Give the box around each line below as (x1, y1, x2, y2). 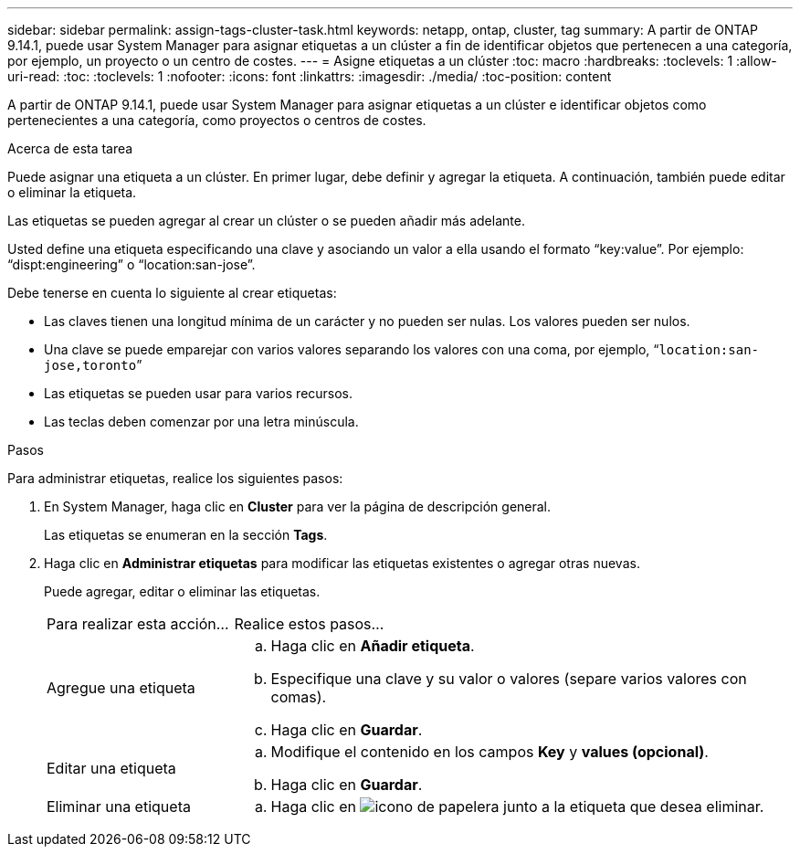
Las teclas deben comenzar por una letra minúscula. (44, 414, 359, 429)
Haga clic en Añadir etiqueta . (270, 637, 475, 655)
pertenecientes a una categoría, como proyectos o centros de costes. (7, 112, 426, 128)
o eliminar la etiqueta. (7, 185, 137, 200)
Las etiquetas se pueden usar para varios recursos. (44, 385, 353, 401)
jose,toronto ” (44, 357, 142, 373)
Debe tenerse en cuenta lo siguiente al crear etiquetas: (7, 285, 337, 300)
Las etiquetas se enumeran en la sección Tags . (44, 527, 328, 543)
